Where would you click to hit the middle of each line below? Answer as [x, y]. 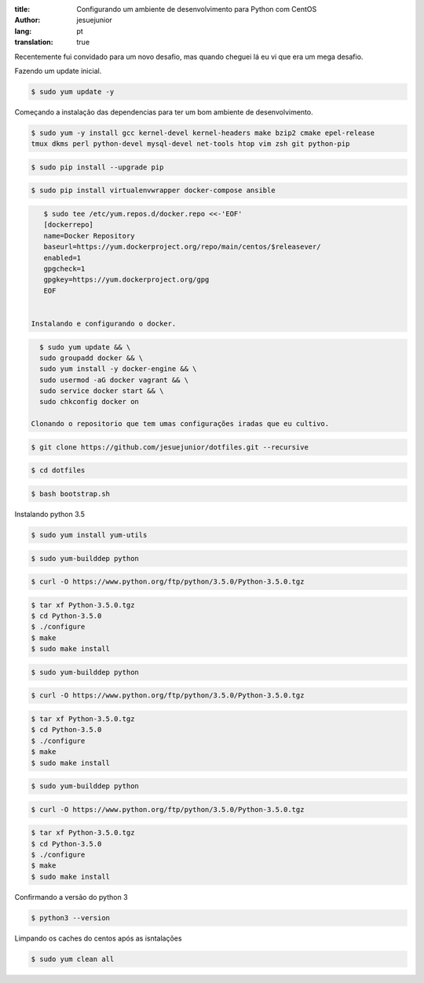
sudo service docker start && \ [102, 391]
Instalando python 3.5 [50, 514]
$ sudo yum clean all [73, 959]
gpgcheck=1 [64, 268]
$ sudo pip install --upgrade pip [97, 167]
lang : [23, 31]
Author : [27, 20]
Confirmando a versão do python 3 [71, 897]
